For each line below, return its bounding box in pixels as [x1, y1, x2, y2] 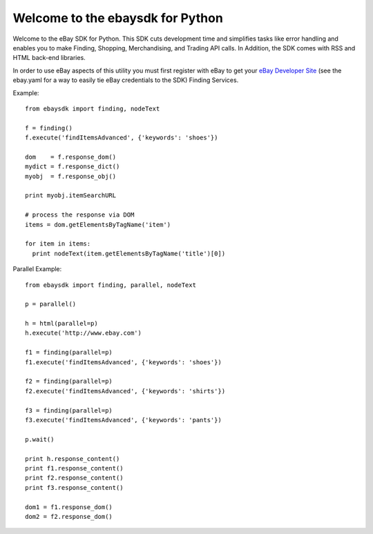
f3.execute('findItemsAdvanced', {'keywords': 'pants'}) [25, 416, 222, 424]
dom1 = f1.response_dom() [25, 503, 113, 511]
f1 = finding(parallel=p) [25, 348, 113, 357]
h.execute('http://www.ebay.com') [25, 329, 142, 337]
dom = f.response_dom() [25, 152, 117, 161]
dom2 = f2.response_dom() [25, 513, 113, 520]
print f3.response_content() [25, 484, 124, 491]
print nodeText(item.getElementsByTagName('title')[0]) [32, 249, 226, 257]
